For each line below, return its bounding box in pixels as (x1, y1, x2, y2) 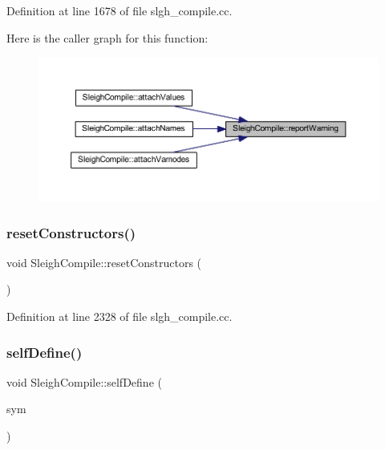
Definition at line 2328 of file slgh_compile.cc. (6, 308, 233, 325)
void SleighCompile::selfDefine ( (6, 373, 162, 390)
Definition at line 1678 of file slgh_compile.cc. (6, 2, 233, 18)
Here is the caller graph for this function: (6, 29, 209, 46)
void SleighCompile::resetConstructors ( (6, 253, 202, 270)
